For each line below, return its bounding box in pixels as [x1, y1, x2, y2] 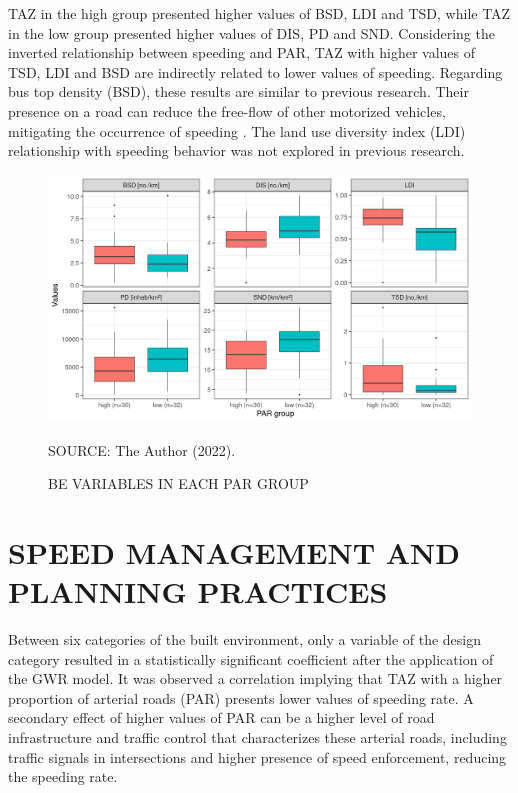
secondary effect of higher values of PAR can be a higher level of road [8, 707, 435, 728]
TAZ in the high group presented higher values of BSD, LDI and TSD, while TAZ [8, 3, 511, 23]
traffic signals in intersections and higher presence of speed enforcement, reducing [8, 746, 507, 767]
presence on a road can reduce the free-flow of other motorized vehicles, [8, 100, 446, 121]
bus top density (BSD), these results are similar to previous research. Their [8, 81, 469, 102]
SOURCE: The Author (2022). [48, 439, 236, 460]
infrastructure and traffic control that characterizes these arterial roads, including [8, 727, 507, 747]
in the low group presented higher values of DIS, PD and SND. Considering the [8, 22, 495, 43]
